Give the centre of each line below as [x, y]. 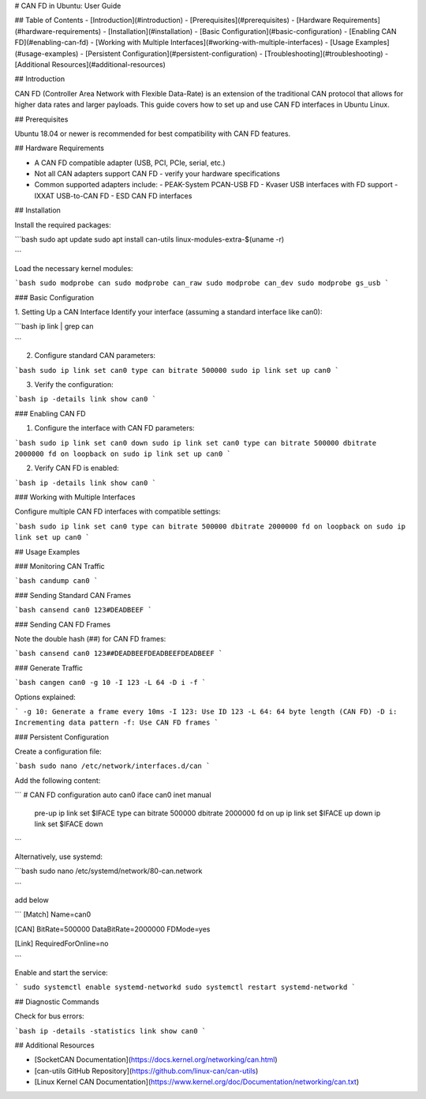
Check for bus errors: [49, 1016]
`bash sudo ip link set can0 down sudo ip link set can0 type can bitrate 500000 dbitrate [196, 443]
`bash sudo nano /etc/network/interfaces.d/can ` [112, 766]
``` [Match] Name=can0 [53, 915]
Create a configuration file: [58, 751]
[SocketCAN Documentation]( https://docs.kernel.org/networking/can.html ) [156, 1059]
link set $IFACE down [69, 824]
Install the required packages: [63, 224]
